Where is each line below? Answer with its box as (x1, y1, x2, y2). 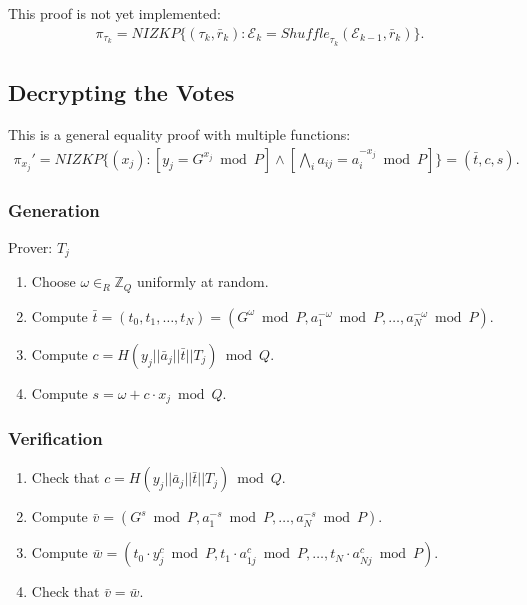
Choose (31, 271, 76, 292)
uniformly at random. (137, 271, 269, 292)
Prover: (8, 236, 53, 257)
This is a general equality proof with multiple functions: (8, 124, 351, 145)
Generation (8, 197, 100, 222)
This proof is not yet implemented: (8, 3, 221, 23)
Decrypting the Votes (8, 77, 235, 108)
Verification (8, 426, 103, 451)
